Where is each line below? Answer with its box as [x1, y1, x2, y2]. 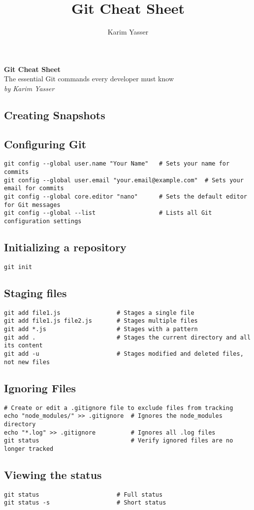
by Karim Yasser [4, 83, 55, 93]
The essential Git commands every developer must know [4, 73, 174, 84]
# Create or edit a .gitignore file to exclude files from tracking [4, 404, 233, 411]
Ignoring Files [4, 380, 76, 395]
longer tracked [4, 445, 54, 452]
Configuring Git [4, 136, 87, 151]
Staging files [4, 285, 67, 300]
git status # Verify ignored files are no [4, 437, 233, 444]
